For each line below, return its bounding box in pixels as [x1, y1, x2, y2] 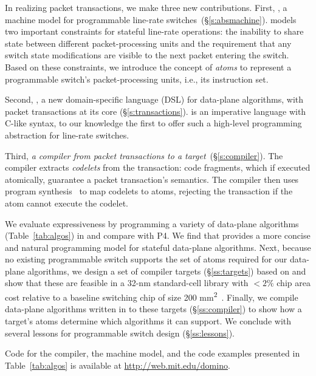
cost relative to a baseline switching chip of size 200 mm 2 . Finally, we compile [5, 289, 298, 303]
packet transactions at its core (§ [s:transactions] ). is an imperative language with [5, 104, 306, 117]
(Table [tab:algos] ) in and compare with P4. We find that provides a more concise [5, 229, 311, 242]
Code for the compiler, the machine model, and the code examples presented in [5, 347, 300, 360]
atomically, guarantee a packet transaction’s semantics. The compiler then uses [5, 173, 299, 185]
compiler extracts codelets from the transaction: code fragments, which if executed [5, 161, 311, 174]
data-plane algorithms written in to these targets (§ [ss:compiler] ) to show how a [5, 303, 302, 315]
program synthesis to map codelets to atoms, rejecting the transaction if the [5, 185, 293, 197]
